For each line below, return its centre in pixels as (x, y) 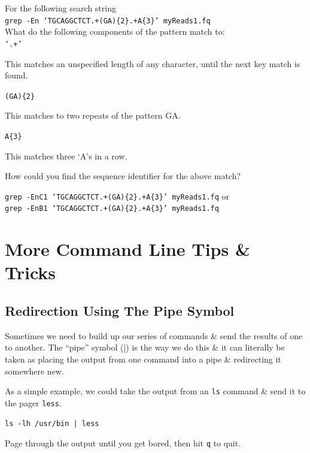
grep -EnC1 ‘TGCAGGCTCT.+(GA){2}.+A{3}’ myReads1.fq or (117, 196)
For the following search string (60, 8)
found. (16, 75)
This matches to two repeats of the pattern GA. (93, 115)
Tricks (31, 272)
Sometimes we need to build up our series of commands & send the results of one (154, 335)
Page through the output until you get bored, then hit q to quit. (123, 443)
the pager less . (33, 402)
